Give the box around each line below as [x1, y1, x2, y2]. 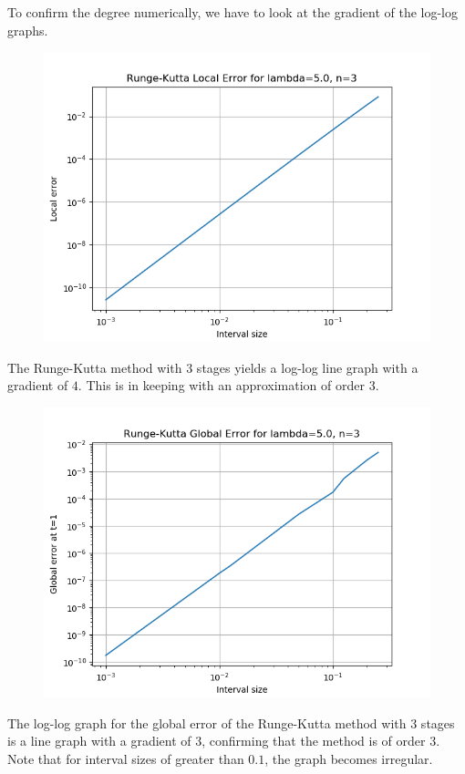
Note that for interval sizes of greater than [7, 748, 244, 768]
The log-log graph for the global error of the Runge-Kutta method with [7, 713, 407, 732]
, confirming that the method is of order [201, 731, 426, 750]
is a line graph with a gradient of [7, 731, 191, 750]
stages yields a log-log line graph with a [196, 357, 418, 377]
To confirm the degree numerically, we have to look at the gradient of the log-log [7, 3, 459, 21]
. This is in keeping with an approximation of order [77, 376, 365, 395]
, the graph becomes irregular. [264, 748, 433, 768]
